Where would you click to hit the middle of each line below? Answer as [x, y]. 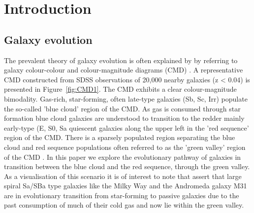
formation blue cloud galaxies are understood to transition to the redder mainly [124, 118]
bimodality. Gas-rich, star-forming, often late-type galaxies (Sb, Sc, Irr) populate [126, 98]
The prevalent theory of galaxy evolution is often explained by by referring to [121, 60]
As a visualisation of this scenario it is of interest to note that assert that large [123, 176]
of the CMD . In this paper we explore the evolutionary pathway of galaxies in [123, 157]
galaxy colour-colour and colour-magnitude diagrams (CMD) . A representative [124, 70]
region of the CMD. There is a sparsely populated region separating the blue [120, 137]
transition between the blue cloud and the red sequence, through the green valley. [127, 166]
